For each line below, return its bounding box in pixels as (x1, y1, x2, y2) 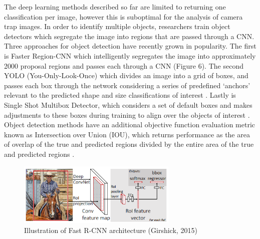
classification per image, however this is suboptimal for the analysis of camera (4, 11, 243, 22)
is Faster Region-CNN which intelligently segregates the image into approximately (4, 50, 256, 61)
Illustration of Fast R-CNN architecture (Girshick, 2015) (24, 224, 197, 235)
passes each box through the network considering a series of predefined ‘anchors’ (4, 80, 250, 90)
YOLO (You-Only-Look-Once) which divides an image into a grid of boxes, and (4, 70, 248, 81)
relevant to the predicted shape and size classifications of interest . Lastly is (4, 90, 236, 100)
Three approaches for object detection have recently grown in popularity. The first (4, 41, 256, 51)
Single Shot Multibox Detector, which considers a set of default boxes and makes (4, 99, 252, 110)
